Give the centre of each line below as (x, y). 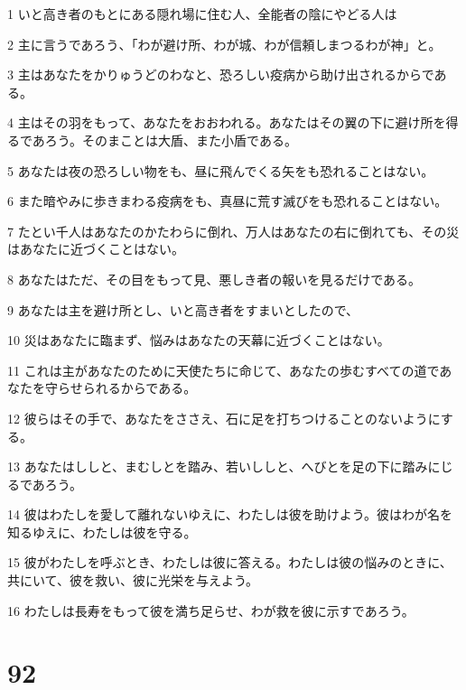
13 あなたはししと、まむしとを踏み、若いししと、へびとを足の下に (205, 466)
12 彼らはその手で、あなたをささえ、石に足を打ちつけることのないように (224, 418)
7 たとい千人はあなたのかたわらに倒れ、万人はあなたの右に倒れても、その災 (233, 231)
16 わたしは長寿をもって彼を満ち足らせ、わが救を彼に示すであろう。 (211, 610)
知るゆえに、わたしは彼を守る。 (102, 531)
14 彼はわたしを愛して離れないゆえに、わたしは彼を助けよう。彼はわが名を (230, 514)
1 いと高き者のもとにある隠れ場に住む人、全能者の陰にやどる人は (202, 14)
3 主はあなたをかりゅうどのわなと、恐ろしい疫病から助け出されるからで (221, 75)
